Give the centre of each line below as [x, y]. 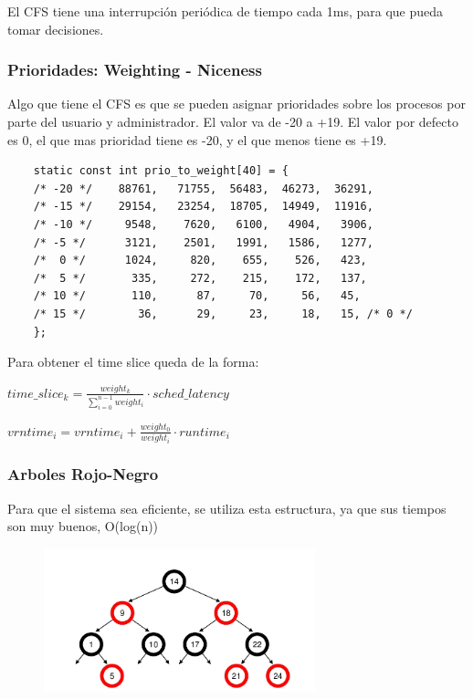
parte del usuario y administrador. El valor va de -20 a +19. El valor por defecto [233, 121]
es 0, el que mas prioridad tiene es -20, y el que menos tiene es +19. [197, 139]
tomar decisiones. [56, 29]
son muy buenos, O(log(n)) [83, 526]
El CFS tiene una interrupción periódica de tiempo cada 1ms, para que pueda [226, 11]
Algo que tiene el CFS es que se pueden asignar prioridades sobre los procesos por [236, 104]
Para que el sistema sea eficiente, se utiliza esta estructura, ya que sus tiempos [227, 508]
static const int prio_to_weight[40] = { [161, 171]
